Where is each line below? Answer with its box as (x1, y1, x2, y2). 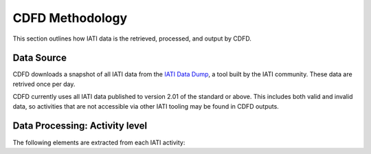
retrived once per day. (12, 80, 76, 88)
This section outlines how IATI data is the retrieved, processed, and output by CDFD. (12, 34, 252, 43)
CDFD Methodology (12, 10, 128, 25)
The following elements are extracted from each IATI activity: (12, 138, 185, 146)
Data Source (12, 52, 67, 64)
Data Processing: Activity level (12, 120, 148, 132)
